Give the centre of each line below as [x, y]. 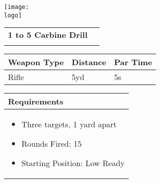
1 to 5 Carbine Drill [48, 35]
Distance [89, 62]
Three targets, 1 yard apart [69, 124]
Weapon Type [36, 62]
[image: [17, 7]
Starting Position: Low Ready [73, 163]
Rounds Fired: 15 [52, 144]
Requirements [36, 101]
